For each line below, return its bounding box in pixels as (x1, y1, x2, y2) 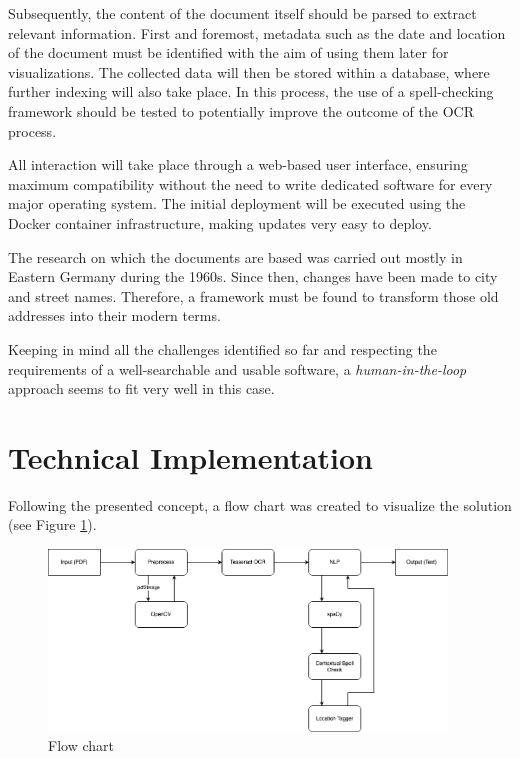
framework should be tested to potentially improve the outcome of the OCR (8, 100, 474, 121)
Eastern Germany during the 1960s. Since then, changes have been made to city (8, 266, 498, 287)
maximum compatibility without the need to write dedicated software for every (8, 173, 493, 194)
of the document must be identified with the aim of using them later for (8, 42, 449, 63)
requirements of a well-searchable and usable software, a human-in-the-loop (8, 358, 467, 379)
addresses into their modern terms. (8, 305, 221, 326)
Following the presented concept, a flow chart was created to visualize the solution (8, 494, 512, 515)
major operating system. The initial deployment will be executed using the (8, 193, 466, 214)
